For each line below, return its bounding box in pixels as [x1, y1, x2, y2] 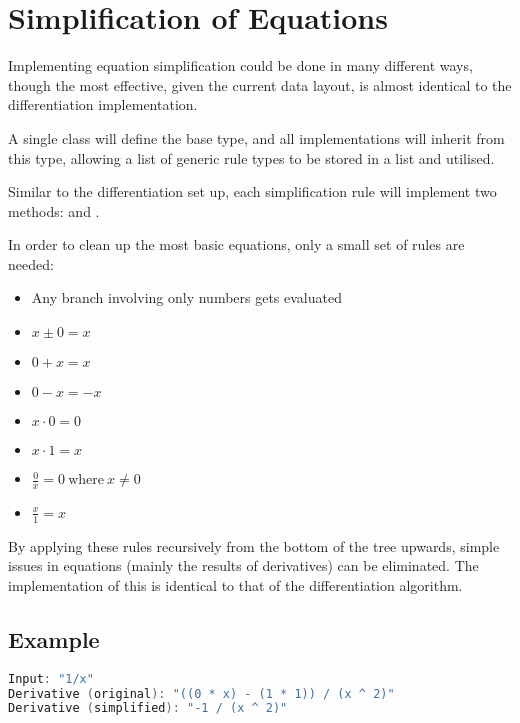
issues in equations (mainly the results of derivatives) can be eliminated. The [8, 555, 479, 576]
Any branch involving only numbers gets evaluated [31, 287, 342, 308]
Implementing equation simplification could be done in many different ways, [8, 55, 473, 76]
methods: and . [8, 200, 100, 221]
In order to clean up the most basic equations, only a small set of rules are [8, 234, 465, 255]
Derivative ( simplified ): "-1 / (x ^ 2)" [8, 701, 288, 716]
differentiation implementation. [8, 94, 198, 115]
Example [8, 623, 100, 654]
